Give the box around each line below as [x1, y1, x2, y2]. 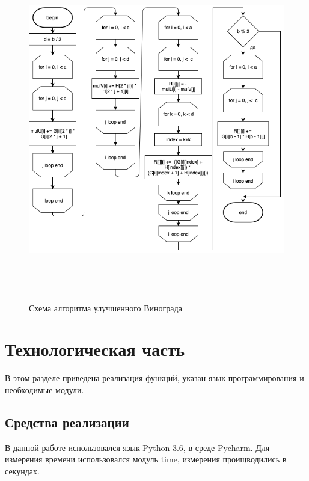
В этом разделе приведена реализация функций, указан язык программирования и [5, 372, 304, 384]
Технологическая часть [5, 337, 185, 361]
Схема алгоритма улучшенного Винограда [29, 301, 182, 314]
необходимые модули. [5, 383, 84, 396]
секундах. [5, 464, 40, 477]
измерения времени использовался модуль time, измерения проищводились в [5, 453, 287, 465]
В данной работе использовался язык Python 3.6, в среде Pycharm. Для [5, 441, 270, 453]
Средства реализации [5, 412, 129, 431]
